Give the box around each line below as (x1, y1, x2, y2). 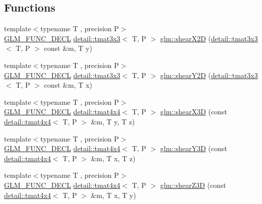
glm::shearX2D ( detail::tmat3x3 (160, 33, 258, 43)
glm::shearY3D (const (160, 143, 227, 154)
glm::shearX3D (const (160, 106, 227, 117)
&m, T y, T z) (91, 116, 135, 126)
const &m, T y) (44, 43, 92, 53)
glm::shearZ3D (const (160, 179, 226, 190)
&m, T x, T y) (91, 189, 136, 200)
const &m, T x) (44, 80, 92, 90)
